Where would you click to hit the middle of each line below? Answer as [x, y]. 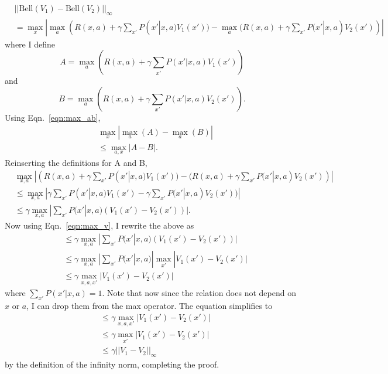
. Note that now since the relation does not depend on [199, 293]
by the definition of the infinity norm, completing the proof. [112, 364]
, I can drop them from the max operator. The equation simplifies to [150, 306]
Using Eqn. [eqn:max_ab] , [53, 118]
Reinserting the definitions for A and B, [76, 162]
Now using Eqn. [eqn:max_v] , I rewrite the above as [99, 225]
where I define [30, 44]
